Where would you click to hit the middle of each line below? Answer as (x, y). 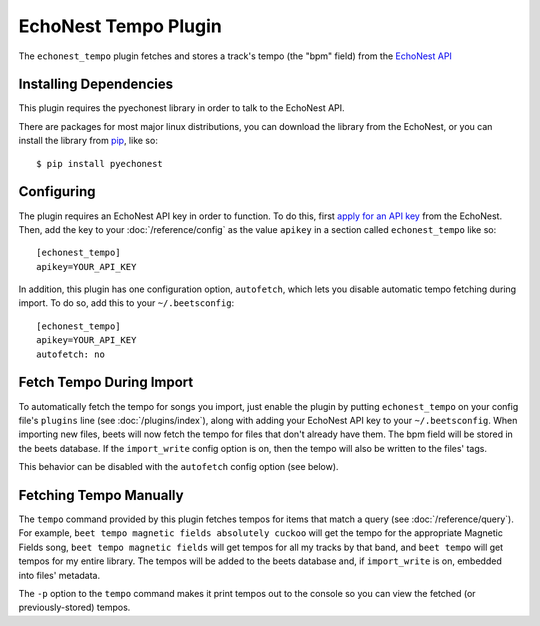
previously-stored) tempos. (74, 607)
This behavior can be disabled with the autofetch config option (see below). (178, 467)
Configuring (57, 191)
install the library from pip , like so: (88, 141)
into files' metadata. (59, 575)
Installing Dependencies (96, 84)
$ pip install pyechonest (100, 163)
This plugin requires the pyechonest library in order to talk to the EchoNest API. (181, 108)
